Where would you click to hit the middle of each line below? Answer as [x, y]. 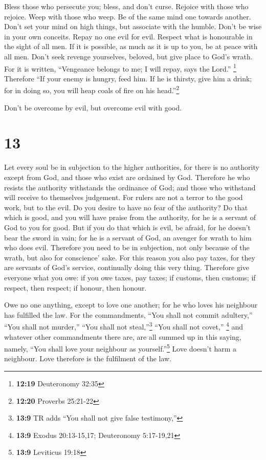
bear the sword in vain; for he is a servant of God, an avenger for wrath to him [128, 237]
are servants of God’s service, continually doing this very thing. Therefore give [127, 267]
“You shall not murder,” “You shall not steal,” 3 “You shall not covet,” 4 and [124, 326]
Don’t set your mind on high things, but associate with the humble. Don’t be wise [133, 26]
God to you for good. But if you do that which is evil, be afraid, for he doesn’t [128, 227]
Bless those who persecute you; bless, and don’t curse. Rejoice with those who [126, 6]
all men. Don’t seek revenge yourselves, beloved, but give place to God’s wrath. [128, 56]
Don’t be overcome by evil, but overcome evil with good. [93, 107]
